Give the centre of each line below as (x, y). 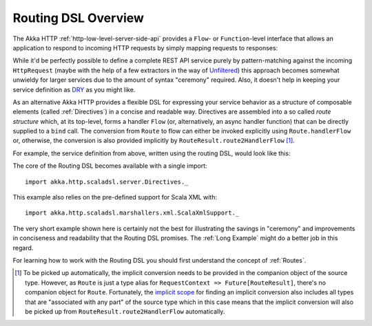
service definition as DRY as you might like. (74, 89)
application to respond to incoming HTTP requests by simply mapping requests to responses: (145, 47)
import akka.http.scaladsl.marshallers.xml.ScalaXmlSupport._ (132, 213)
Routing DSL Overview (79, 18)
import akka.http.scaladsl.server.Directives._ (107, 182)
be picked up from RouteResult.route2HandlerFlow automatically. (125, 311)
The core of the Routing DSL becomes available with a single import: (110, 166)
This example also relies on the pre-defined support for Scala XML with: (115, 197)
